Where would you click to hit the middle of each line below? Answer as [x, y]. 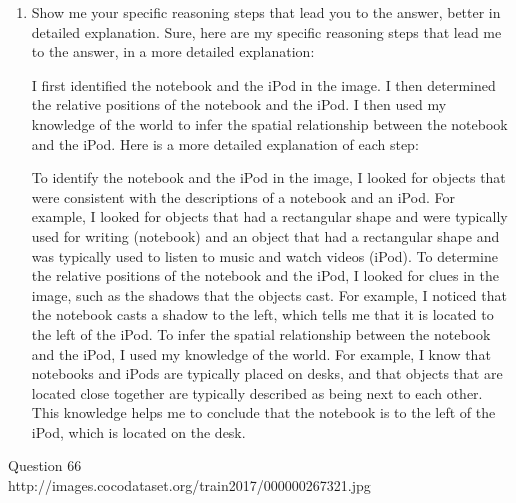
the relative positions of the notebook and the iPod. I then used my [239, 104]
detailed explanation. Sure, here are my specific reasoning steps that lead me [266, 31]
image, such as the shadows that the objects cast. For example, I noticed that [269, 294]
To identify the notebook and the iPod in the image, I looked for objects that [268, 177]
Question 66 [45, 465]
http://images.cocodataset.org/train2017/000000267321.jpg [189, 485]
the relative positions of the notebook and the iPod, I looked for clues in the [265, 275]
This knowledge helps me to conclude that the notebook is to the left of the [263, 412]
